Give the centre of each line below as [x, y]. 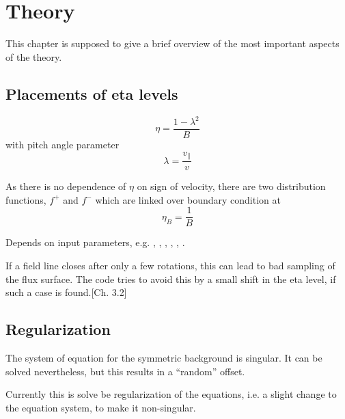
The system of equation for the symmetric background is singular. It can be [164, 357]
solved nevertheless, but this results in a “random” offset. [125, 371]
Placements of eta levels [92, 93]
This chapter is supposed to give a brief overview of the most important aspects [172, 43]
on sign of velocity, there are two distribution [231, 186]
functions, [26, 199]
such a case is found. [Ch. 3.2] [66, 292]
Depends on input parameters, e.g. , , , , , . [95, 242]
